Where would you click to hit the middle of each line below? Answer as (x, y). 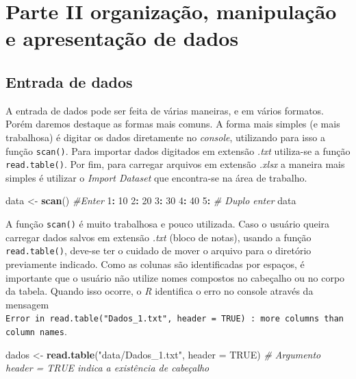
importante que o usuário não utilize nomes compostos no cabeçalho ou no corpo (175, 277)
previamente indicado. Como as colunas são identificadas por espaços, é (155, 264)
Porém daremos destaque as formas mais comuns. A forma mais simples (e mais (173, 124)
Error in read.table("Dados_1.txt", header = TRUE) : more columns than (175, 319)
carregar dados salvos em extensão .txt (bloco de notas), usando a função (158, 237)
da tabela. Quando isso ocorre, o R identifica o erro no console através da (160, 291)
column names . (36, 331)
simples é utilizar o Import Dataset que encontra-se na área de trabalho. (156, 177)
